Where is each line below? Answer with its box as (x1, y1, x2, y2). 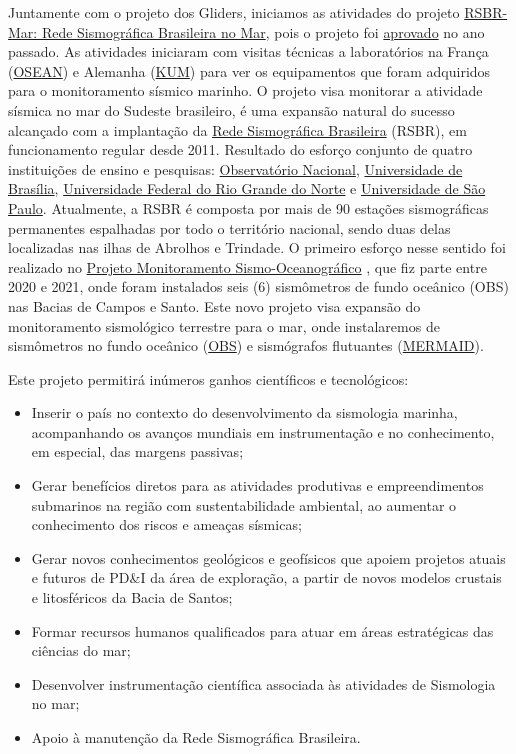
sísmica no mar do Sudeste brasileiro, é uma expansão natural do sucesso (8, 99, 455, 120)
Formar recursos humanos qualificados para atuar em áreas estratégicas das (31, 620, 494, 641)
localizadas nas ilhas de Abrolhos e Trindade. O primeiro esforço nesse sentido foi (8, 237, 506, 258)
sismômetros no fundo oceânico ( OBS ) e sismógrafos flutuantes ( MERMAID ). (8, 335, 484, 356)
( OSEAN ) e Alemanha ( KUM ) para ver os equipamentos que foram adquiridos (8, 60, 491, 81)
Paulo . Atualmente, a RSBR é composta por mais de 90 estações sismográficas (8, 197, 489, 218)
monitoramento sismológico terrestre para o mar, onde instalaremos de (8, 315, 440, 336)
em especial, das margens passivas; (31, 441, 244, 462)
